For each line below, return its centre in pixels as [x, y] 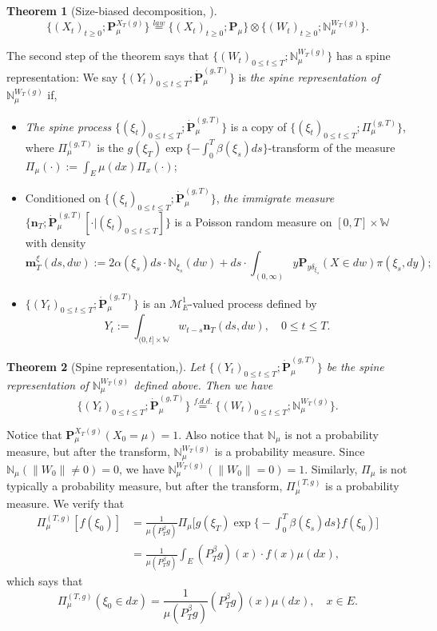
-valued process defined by [253, 303]
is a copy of [258, 126]
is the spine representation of [309, 76]
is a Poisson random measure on [253, 221]
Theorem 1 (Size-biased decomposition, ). [112, 10]
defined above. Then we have [203, 384]
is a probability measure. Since [290, 451]
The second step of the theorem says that [108, 56]
